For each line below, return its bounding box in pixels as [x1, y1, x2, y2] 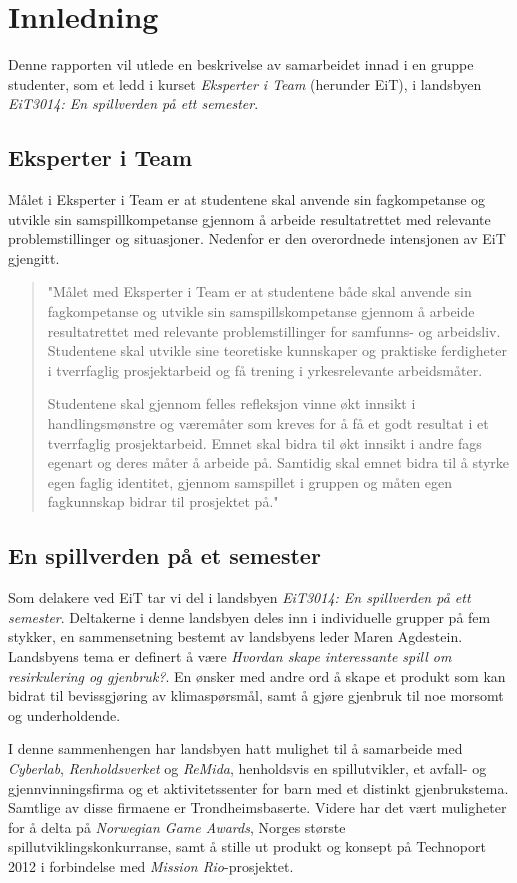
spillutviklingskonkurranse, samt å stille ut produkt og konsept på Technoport [8, 836, 486, 857]
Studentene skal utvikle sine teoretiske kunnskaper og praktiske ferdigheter [47, 340, 507, 361]
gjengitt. [8, 247, 60, 268]
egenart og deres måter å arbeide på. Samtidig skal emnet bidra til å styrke [47, 452, 510, 473]
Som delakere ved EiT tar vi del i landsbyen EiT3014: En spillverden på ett [8, 587, 471, 608]
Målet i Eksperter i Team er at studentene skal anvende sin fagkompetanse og [8, 189, 486, 210]
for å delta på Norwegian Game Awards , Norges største [8, 816, 346, 837]
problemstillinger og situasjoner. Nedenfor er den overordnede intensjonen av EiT [8, 228, 506, 249]
